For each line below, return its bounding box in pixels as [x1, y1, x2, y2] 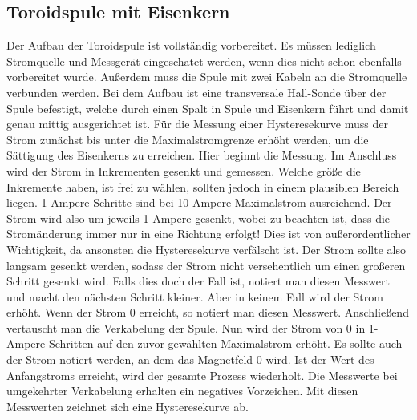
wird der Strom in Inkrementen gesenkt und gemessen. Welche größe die [6, 162, 361, 179]
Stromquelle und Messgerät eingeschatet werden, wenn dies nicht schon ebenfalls [6, 52, 402, 69]
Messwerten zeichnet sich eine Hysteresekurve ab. [6, 398, 249, 414]
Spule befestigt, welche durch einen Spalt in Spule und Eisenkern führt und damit [6, 99, 409, 116]
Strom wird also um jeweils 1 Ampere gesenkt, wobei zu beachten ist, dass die [6, 209, 391, 226]
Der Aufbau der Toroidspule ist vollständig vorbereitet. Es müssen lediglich [6, 37, 376, 54]
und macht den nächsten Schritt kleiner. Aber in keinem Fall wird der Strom [6, 288, 383, 305]
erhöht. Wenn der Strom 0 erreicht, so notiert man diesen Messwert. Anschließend [6, 304, 409, 321]
